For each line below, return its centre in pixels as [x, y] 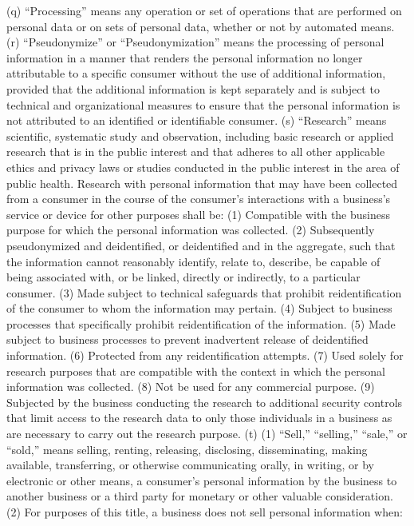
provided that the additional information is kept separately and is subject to [193, 88]
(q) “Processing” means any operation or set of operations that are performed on [204, 10]
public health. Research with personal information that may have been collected [202, 183]
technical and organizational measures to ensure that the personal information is [203, 104]
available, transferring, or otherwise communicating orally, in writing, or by [190, 465]
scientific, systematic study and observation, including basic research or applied [200, 135]
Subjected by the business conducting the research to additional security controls [205, 402]
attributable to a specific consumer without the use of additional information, [196, 73]
